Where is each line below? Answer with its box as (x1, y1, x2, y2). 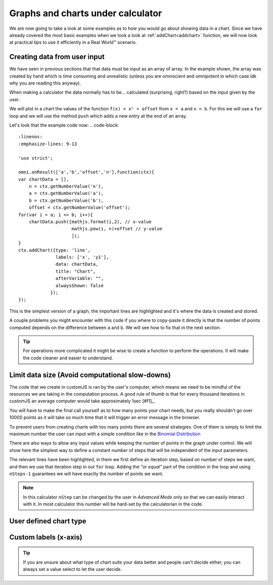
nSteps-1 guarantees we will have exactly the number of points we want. (9, 471, 164, 477)
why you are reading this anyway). (9, 80, 81, 86)
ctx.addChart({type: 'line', (18, 247, 90, 253)
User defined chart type (9, 517, 86, 525)
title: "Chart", (56, 268, 96, 274)
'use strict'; (18, 155, 53, 161)
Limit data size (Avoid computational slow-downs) (9, 370, 171, 379)
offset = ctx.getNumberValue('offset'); (28, 205, 131, 211)
